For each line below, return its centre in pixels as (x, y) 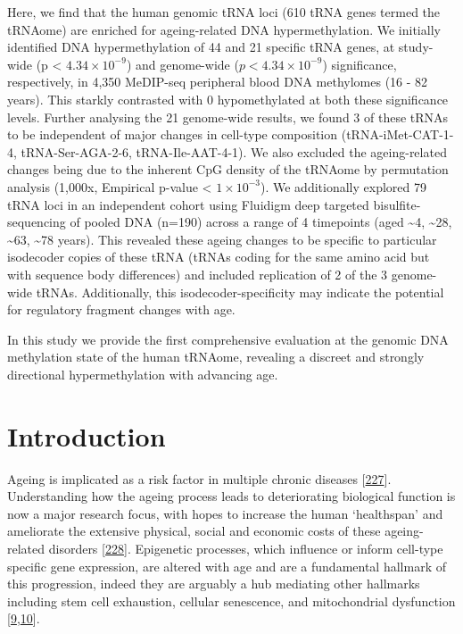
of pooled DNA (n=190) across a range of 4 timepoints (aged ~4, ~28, (261, 222)
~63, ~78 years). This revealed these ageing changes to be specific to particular (222, 239)
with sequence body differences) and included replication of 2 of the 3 (198, 274)
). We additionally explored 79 (343, 186)
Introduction (87, 435)
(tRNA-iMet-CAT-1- (397, 134)
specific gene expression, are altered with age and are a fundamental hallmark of (227, 566)
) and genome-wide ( (182, 64)
